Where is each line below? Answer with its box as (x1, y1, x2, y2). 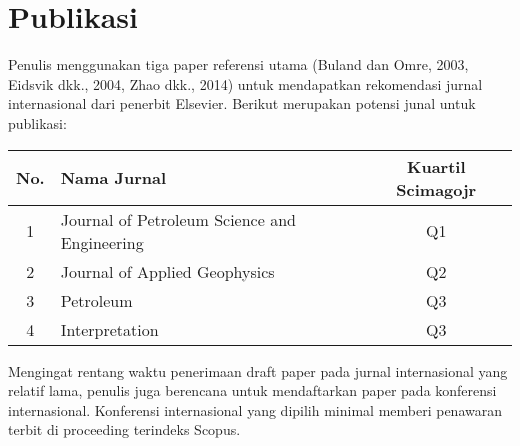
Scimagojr (396, 177, 477, 201)
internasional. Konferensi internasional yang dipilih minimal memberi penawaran (8, 399, 502, 420)
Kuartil (407, 154, 466, 178)
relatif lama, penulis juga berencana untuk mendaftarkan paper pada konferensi (8, 380, 497, 401)
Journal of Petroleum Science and (60, 207, 296, 231)
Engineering (60, 230, 144, 254)
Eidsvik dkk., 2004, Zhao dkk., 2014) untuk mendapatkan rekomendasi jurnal (8, 73, 483, 94)
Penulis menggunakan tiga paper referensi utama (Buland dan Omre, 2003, (8, 54, 469, 75)
